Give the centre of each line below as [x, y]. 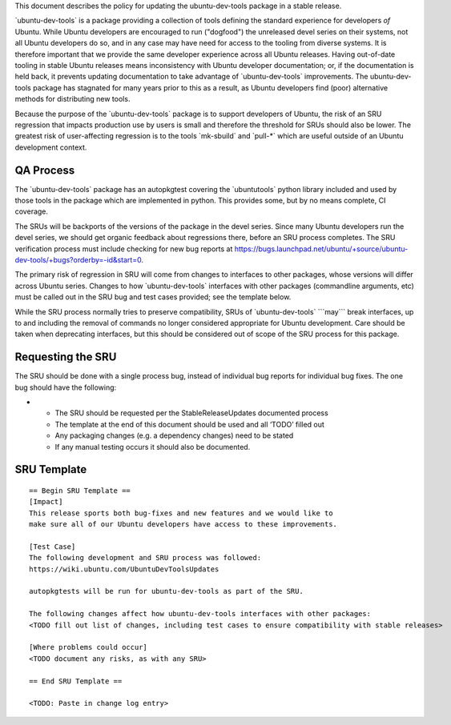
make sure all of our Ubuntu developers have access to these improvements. [183, 525]
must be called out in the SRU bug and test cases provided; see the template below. [153, 297]
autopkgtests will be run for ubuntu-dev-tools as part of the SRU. [166, 591]
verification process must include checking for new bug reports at [124, 249]
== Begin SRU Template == [80, 491]
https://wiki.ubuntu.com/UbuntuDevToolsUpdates [124, 569]
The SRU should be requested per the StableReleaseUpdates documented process [191, 413]
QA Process [45, 170]
